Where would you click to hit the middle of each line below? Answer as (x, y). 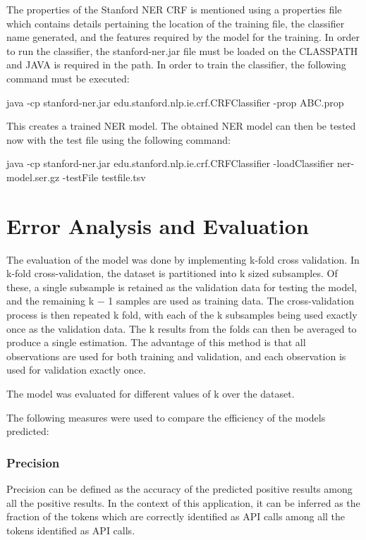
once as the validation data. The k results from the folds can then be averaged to (182, 328)
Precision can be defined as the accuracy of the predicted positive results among (179, 489)
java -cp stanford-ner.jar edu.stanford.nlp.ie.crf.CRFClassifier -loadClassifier (170, 163)
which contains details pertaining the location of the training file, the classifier (176, 23)
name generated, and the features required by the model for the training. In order (183, 37)
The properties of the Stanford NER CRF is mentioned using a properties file (174, 9)
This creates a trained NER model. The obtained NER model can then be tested (181, 126)
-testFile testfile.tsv (104, 177)
